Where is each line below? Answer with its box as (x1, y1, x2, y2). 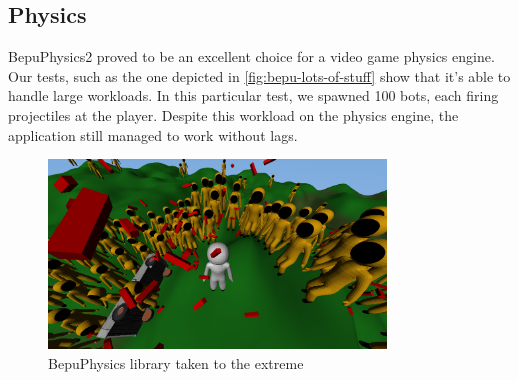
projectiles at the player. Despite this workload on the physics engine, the (8, 104, 459, 125)
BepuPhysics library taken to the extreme (48, 352, 304, 373)
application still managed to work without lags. (8, 124, 298, 145)
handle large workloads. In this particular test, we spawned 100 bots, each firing (8, 85, 499, 106)
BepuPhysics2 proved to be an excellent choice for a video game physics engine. (8, 46, 495, 67)
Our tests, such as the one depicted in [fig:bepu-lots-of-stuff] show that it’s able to (8, 65, 511, 86)
